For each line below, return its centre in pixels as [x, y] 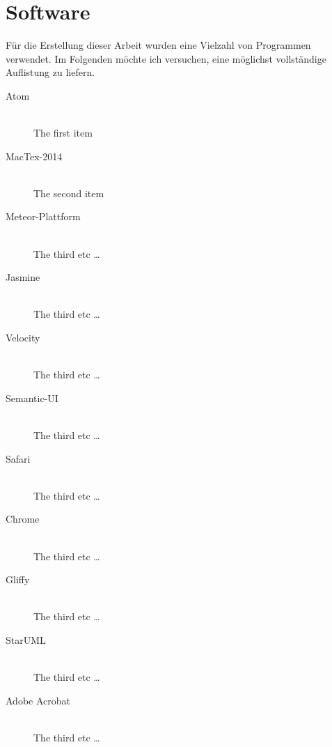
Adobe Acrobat [38, 700]
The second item [69, 193]
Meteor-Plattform [43, 216]
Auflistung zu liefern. [50, 72]
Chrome [23, 519]
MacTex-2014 [34, 156]
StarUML [26, 639]
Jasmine [23, 277]
